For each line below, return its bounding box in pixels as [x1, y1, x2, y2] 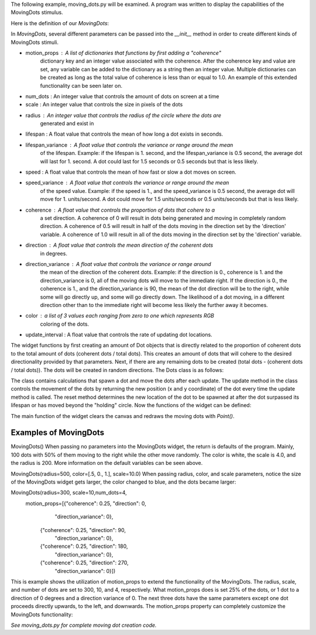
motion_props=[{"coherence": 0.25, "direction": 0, [25, 500, 146, 507]
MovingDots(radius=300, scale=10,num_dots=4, [11, 489, 127, 496]
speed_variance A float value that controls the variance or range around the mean [25, 179, 229, 187]
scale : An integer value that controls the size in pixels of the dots [25, 101, 183, 108]
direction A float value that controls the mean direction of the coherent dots [25, 241, 214, 249]
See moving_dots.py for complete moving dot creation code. [11, 622, 157, 629]
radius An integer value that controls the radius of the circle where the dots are [25, 112, 222, 119]
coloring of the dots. [40, 320, 90, 327]
